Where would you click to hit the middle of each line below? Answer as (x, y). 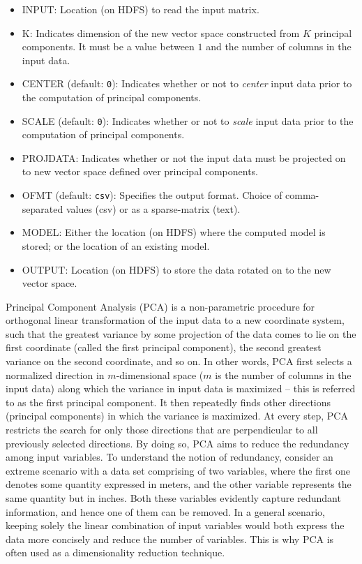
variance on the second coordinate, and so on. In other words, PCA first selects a (179, 361)
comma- (302, 195)
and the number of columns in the (279, 46)
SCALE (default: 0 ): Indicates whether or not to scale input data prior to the (188, 120)
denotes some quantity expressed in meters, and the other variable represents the (179, 484)
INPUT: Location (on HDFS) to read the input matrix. (141, 9)
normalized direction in (55, 374)
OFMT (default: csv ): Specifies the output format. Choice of (152, 195)
